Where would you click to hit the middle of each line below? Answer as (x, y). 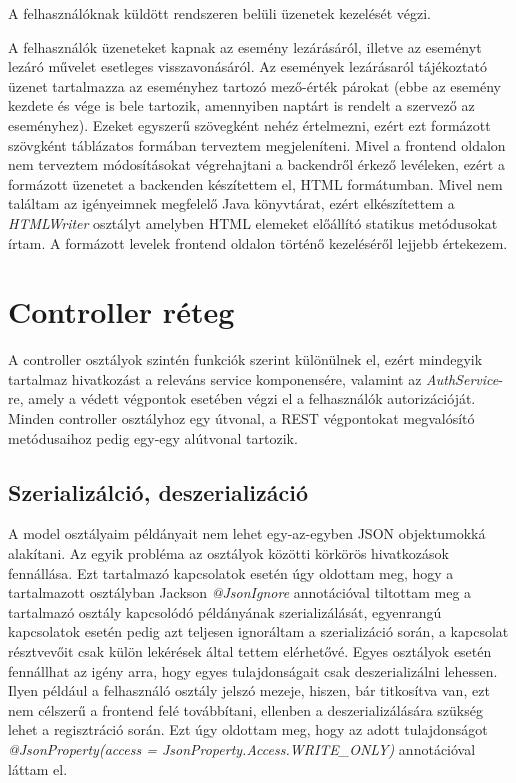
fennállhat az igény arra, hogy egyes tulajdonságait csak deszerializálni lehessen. (253, 670)
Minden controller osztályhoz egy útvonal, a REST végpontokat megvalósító (241, 418)
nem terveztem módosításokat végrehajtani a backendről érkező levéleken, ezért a (256, 164)
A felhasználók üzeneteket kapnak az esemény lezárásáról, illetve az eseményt (245, 46)
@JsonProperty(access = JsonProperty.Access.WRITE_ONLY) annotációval (242, 748)
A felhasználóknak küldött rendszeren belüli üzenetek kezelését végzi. (220, 13)
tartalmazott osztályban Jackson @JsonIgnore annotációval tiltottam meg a (240, 592)
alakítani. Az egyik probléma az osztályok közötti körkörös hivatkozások (228, 553)
